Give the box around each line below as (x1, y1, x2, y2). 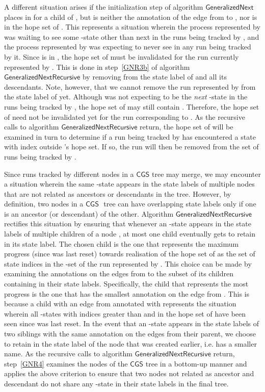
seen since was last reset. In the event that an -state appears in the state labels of (4, 318, 259, 329)
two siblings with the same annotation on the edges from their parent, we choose (4, 328, 256, 338)
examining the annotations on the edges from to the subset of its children (4, 268, 234, 279)
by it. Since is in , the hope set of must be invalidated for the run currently (4, 51, 239, 62)
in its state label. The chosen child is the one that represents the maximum (4, 238, 239, 249)
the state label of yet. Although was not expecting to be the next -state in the (4, 91, 248, 102)
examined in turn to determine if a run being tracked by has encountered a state (4, 131, 256, 142)
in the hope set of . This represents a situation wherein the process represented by (4, 21, 260, 32)
